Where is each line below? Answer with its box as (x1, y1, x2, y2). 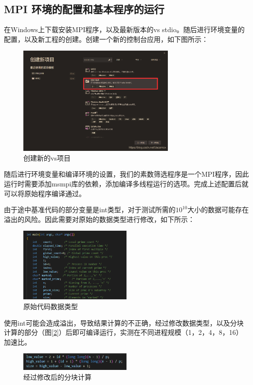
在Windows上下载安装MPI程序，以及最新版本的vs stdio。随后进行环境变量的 (4, 24, 245, 35)
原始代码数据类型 (23, 301, 78, 312)
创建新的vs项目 (23, 152, 71, 163)
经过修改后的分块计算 (23, 371, 91, 382)
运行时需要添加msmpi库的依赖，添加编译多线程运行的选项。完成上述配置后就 (4, 178, 249, 188)
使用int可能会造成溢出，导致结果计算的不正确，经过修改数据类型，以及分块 (4, 317, 244, 328)
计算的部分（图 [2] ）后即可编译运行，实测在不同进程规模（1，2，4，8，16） (4, 327, 243, 337)
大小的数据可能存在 (187, 204, 249, 215)
